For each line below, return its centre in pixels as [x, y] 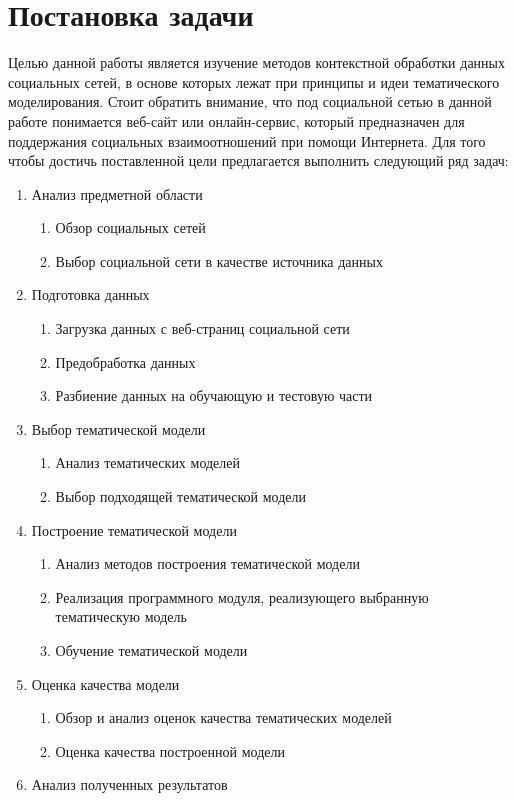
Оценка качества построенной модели [170, 750]
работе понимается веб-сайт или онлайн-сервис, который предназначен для [236, 120]
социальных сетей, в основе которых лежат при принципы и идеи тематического [254, 81]
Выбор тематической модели [118, 428]
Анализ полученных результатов [129, 784]
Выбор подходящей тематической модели [181, 496]
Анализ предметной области [117, 193]
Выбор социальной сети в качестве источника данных [219, 260]
